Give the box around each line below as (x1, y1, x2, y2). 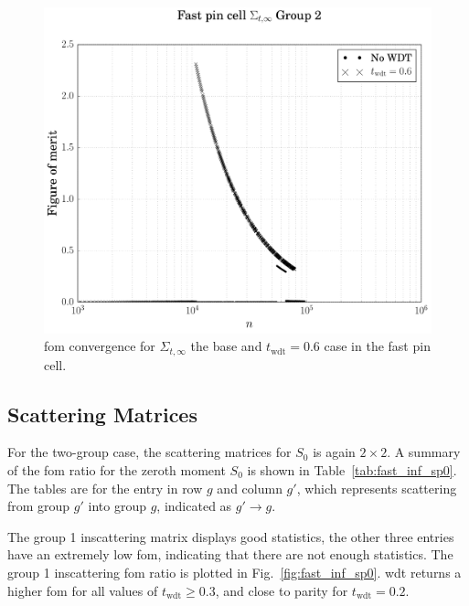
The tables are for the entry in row (7, 478, 203, 497)
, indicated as (156, 496, 232, 516)
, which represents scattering (296, 478, 457, 497)
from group (7, 496, 70, 516)
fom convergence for (44, 336, 155, 356)
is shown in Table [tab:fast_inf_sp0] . (247, 460, 457, 479)
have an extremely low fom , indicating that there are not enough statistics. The (7, 545, 453, 564)
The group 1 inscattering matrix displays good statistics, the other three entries (7, 526, 454, 546)
